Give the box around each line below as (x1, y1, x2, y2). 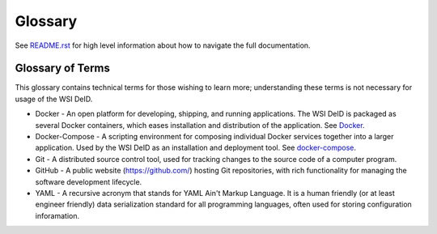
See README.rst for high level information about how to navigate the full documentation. (15, 40, 311, 50)
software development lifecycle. (35, 177, 142, 186)
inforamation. (35, 211, 80, 220)
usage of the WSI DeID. (15, 94, 93, 104)
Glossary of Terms (15, 62, 111, 75)
